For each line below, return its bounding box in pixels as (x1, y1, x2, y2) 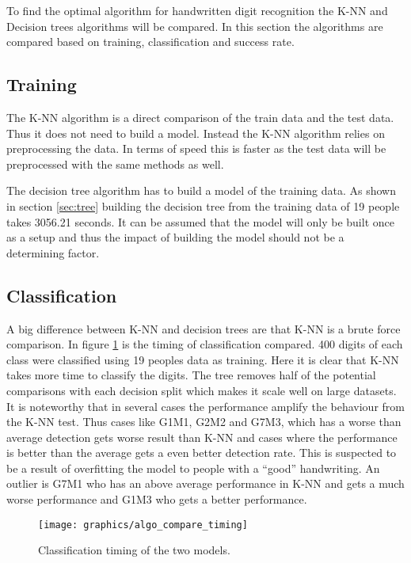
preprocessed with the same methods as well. (6, 155, 224, 172)
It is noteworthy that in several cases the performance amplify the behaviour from (6, 398, 405, 414)
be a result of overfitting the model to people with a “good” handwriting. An (6, 459, 380, 476)
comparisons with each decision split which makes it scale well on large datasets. (6, 382, 397, 398)
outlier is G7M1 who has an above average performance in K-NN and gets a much (6, 475, 405, 492)
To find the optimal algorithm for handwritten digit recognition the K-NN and (6, 2, 388, 18)
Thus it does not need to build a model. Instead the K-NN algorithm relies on (6, 124, 385, 141)
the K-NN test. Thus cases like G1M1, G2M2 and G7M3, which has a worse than (6, 413, 401, 430)
